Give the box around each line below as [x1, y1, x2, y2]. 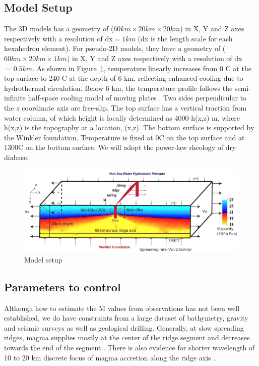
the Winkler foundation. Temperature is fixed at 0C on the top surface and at [4, 132, 245, 142]
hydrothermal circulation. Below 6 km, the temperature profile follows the [4, 82, 233, 93]
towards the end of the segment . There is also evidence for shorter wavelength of [4, 342, 255, 353]
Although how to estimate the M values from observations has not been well [4, 302, 240, 313]
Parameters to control [4, 279, 121, 294]
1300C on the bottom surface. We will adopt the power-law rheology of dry [4, 142, 236, 152]
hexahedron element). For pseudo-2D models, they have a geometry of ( [4, 43, 226, 54]
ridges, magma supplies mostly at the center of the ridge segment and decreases [4, 332, 250, 343]
